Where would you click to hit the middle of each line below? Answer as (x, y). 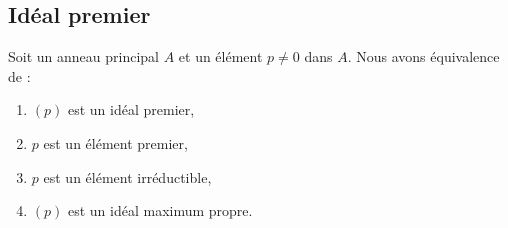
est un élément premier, (115, 142)
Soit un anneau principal (83, 56)
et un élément (220, 56)
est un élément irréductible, (127, 176)
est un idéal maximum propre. (160, 210)
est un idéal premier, (131, 109)
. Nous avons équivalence (423, 56)
